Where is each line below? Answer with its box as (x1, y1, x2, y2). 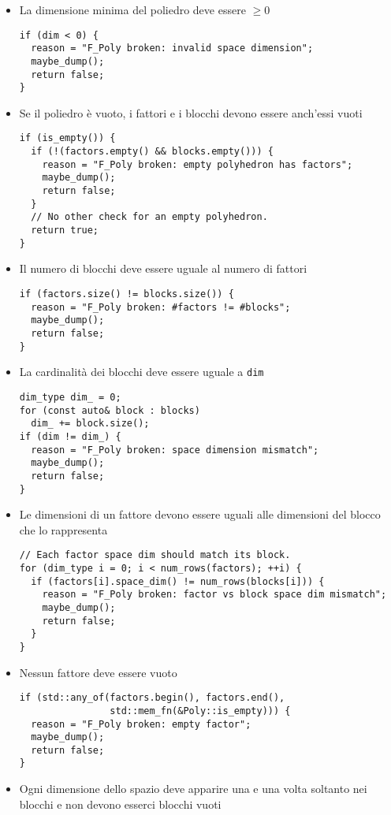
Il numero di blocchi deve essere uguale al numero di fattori (19, 260, 307, 277)
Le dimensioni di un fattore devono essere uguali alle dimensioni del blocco (19, 506, 381, 523)
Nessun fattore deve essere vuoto (19, 664, 177, 680)
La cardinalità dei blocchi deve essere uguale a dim (19, 363, 264, 380)
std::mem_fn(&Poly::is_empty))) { (110, 705, 291, 716)
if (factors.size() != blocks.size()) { (19, 288, 234, 300)
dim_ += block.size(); (31, 418, 150, 430)
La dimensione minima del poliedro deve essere (19, 2, 246, 17)
